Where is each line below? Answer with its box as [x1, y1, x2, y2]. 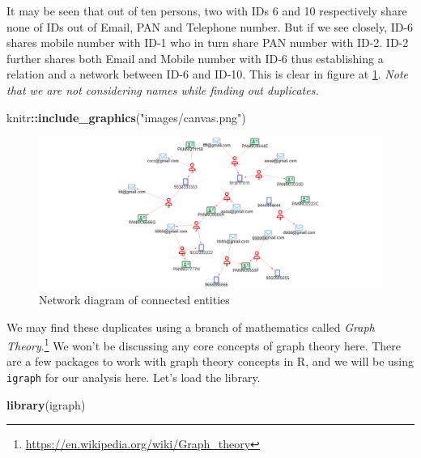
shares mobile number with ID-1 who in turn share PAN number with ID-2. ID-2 [6, 34, 409, 51]
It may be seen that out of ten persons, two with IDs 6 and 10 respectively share [6, 2, 407, 19]
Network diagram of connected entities [39, 290, 230, 307]
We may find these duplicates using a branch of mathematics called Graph [6, 318, 375, 335]
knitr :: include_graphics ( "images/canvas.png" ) [6, 108, 246, 125]
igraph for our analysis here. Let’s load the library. [6, 368, 261, 385]
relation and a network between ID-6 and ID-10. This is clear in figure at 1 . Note [6, 66, 408, 83]
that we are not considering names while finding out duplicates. [6, 81, 319, 98]
